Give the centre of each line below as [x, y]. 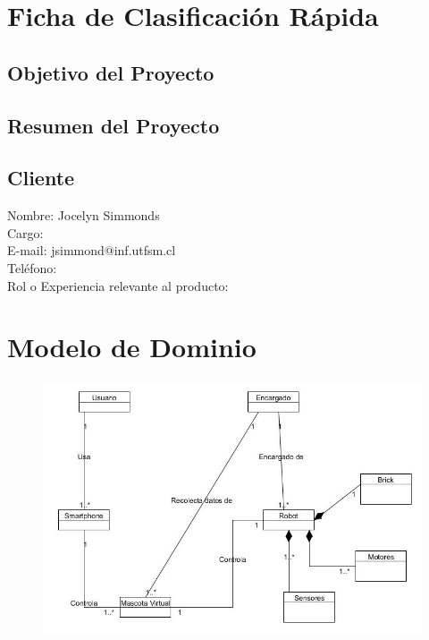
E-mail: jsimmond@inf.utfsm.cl [92, 250]
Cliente [41, 178]
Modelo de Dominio [132, 347]
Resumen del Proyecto [114, 125]
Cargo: [25, 232]
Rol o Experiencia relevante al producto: [118, 285]
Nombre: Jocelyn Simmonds [84, 215]
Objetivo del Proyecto [111, 72]
